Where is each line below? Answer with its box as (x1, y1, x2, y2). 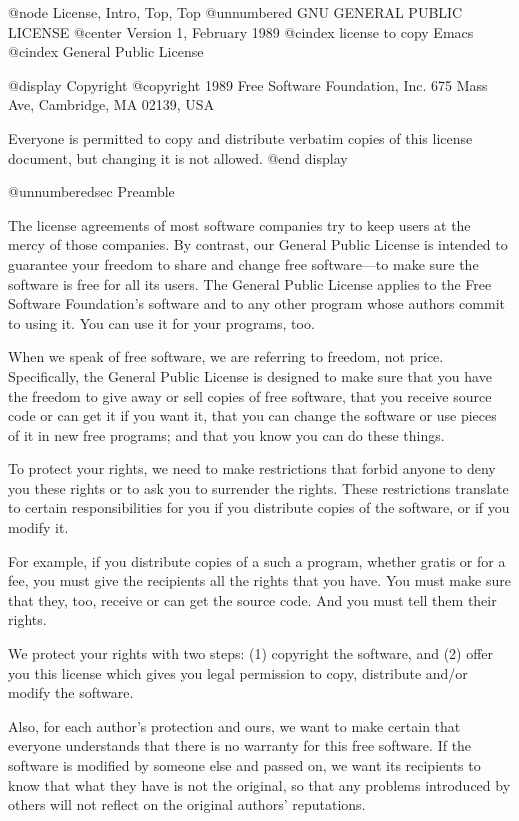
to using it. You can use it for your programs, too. (8, 312, 315, 333)
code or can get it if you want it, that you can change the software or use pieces (8, 405, 497, 426)
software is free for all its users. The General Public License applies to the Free (8, 273, 492, 294)
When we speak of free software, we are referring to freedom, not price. (8, 346, 444, 367)
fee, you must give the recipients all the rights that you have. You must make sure (8, 570, 511, 591)
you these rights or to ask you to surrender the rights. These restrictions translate (8, 477, 509, 498)
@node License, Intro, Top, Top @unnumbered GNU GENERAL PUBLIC (8, 2, 463, 22)
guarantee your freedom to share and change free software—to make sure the (8, 253, 479, 274)
